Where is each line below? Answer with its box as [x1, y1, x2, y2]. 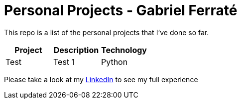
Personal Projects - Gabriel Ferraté [4, 2, 238, 19]
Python [101, 56, 128, 67]
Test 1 [53, 56, 75, 67]
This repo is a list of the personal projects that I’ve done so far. [4, 28, 209, 37]
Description [53, 45, 99, 55]
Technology [101, 45, 147, 55]
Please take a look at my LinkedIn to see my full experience [4, 75, 198, 84]
